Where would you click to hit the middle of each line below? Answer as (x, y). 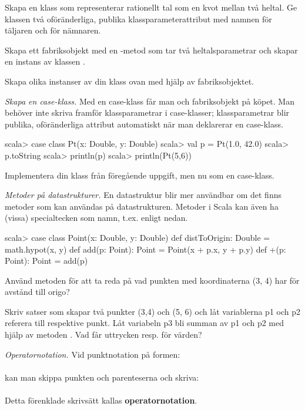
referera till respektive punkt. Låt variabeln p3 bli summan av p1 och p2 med (145, 323)
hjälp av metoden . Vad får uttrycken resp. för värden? (103, 335)
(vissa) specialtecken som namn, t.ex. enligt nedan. (96, 218)
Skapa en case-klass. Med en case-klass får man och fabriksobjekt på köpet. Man (150, 101)
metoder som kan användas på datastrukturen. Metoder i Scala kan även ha (142, 206)
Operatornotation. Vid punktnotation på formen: (93, 354)
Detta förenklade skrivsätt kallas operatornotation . (101, 400)
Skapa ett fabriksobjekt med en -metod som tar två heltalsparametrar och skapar (151, 50)
